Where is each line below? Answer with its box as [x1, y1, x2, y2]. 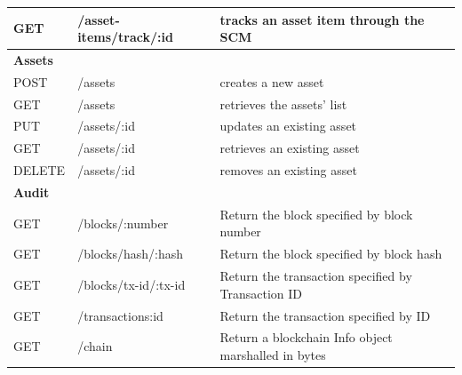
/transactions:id [77, 306, 163, 324]
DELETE [13, 161, 66, 180]
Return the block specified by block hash [219, 244, 442, 263]
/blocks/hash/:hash [77, 244, 184, 263]
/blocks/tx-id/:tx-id [77, 275, 186, 293]
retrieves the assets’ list [219, 94, 347, 113]
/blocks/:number [77, 213, 169, 232]
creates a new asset [219, 72, 324, 91]
